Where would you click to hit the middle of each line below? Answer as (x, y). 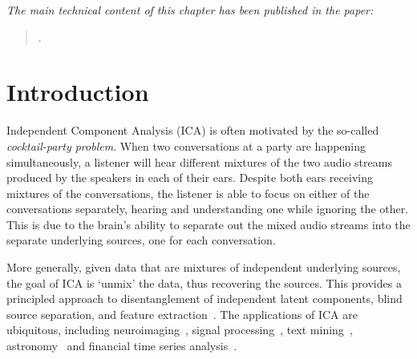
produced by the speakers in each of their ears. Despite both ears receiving (190, 177)
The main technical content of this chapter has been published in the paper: (190, 10)
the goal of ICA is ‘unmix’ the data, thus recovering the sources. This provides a (204, 282)
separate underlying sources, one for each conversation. (141, 240)
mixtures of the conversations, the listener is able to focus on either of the (188, 193)
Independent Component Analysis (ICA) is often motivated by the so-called (193, 130)
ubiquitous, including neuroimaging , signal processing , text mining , (180, 330)
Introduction (78, 92)
